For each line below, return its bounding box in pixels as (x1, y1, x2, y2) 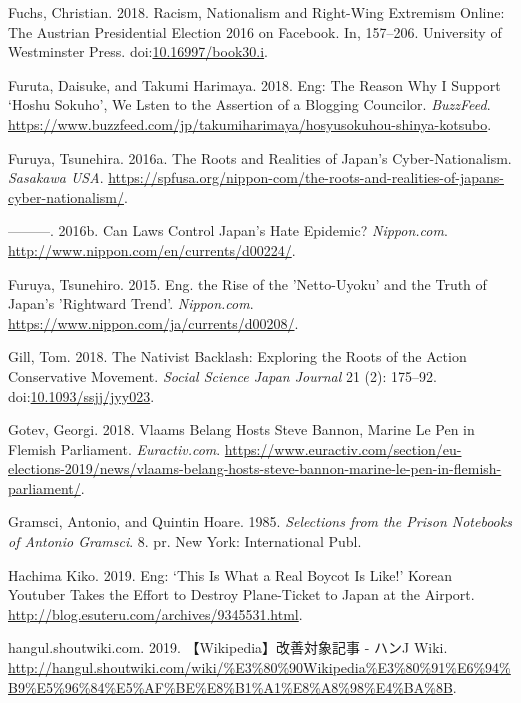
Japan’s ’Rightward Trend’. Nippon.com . (8, 293, 254, 314)
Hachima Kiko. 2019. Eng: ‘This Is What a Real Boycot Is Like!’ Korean (8, 564, 452, 585)
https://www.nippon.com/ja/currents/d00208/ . (8, 312, 299, 333)
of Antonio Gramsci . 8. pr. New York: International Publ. (8, 531, 362, 552)
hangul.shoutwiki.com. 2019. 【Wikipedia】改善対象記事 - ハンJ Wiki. (8, 637, 448, 658)
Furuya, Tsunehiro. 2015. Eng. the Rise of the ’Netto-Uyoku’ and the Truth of (8, 273, 487, 294)
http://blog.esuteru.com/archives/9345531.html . (8, 603, 303, 624)
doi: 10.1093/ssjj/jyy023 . (8, 385, 155, 406)
